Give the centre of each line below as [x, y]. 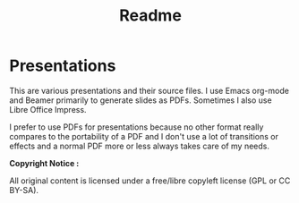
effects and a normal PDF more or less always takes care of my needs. [140, 146]
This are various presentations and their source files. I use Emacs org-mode [149, 90]
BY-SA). [24, 190]
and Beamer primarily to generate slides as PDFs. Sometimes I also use [141, 100]
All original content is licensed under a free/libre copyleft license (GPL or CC [150, 181]
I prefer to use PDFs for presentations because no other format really [137, 127]
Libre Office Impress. [48, 109]
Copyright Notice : [44, 163]
